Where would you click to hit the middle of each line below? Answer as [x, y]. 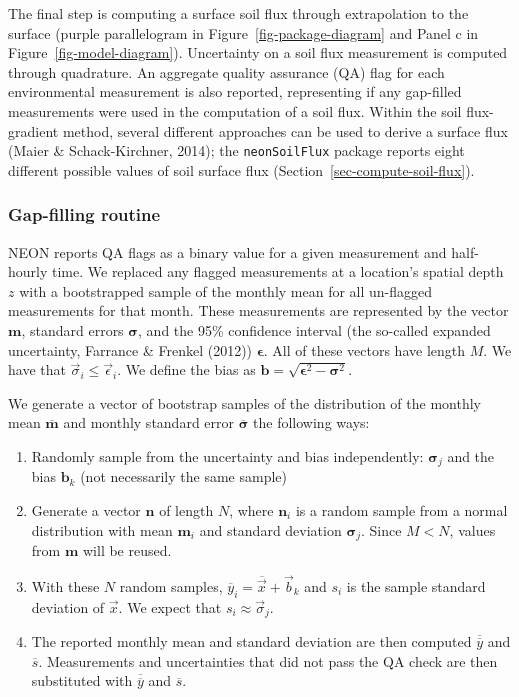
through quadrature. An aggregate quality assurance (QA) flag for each [226, 71]
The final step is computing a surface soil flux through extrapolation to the [238, 13]
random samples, [171, 585]
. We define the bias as [186, 369]
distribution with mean [102, 529]
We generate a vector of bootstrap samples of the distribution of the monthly [244, 402]
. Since [381, 529]
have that [37, 369]
